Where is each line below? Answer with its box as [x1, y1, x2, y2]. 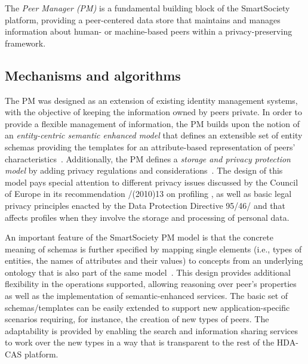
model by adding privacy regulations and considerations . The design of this [5, 164, 283, 177]
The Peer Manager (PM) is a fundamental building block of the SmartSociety [5, 2, 290, 14]
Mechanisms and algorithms [5, 66, 181, 84]
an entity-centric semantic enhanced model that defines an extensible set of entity [5, 129, 303, 141]
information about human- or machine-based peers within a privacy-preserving [5, 25, 292, 38]
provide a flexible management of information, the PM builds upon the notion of [5, 117, 300, 129]
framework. [5, 36, 46, 49]
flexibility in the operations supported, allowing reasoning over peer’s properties [5, 277, 297, 290]
